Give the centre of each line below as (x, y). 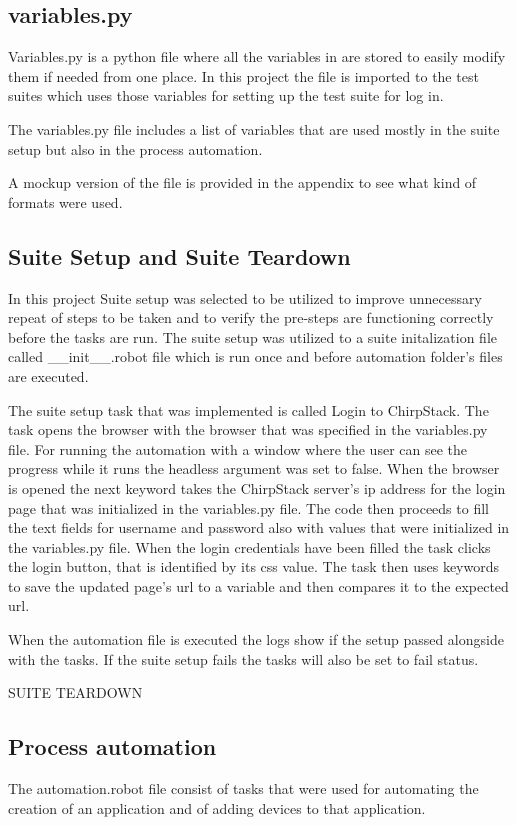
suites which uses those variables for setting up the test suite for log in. (226, 95)
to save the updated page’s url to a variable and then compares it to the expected (258, 585)
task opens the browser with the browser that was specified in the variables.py (248, 429)
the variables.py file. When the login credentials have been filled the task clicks (249, 546)
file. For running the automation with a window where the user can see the (238, 448)
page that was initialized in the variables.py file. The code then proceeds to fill (248, 507)
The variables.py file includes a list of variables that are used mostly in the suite (254, 128)
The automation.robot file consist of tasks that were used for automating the (243, 788)
